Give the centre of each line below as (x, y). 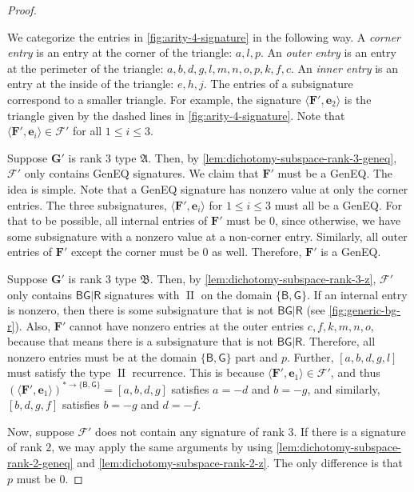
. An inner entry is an (344, 68)
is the (358, 99)
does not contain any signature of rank (190, 431)
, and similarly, (344, 388)
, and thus (355, 372)
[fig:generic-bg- (364, 310)
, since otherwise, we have (338, 220)
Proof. (22, 10)
